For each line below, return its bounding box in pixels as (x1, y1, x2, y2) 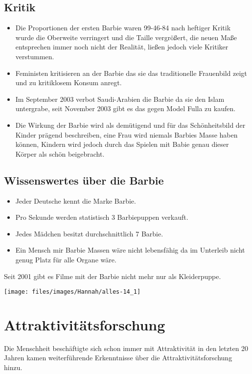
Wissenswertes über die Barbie (4, 172, 164, 187)
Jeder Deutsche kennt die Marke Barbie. (15, 195, 136, 206)
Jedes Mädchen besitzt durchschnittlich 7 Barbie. (15, 228, 163, 238)
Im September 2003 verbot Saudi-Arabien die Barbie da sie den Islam (15, 93, 225, 104)
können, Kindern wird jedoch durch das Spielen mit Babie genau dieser (15, 139, 229, 149)
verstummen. (15, 51, 54, 61)
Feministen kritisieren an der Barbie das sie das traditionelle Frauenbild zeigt (15, 68, 247, 78)
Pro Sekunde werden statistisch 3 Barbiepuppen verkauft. (15, 212, 188, 222)
